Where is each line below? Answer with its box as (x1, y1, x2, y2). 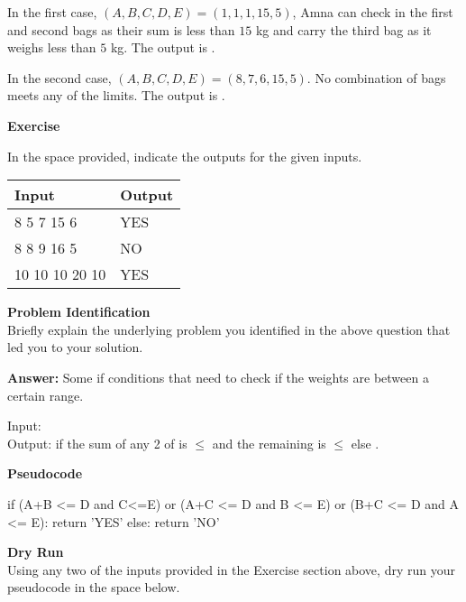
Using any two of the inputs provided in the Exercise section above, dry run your (7, 560, 455, 579)
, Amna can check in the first (292, 3, 453, 21)
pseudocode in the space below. (7, 578, 180, 597)
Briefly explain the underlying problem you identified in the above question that (7, 320, 451, 338)
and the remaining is (212, 433, 326, 452)
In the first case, (7, 3, 97, 21)
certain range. (7, 385, 84, 404)
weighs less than (7, 38, 96, 57)
